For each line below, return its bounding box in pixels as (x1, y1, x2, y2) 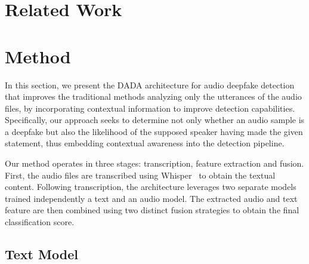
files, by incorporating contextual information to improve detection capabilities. (5, 102, 295, 114)
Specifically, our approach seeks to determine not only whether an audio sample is (5, 113, 305, 126)
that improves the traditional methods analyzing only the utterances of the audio (5, 90, 302, 103)
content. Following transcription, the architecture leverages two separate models (5, 180, 296, 193)
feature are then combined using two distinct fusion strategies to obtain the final (5, 204, 299, 216)
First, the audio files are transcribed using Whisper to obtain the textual (5, 168, 276, 181)
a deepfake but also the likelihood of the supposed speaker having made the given (5, 125, 303, 137)
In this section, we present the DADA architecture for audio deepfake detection (5, 78, 295, 91)
